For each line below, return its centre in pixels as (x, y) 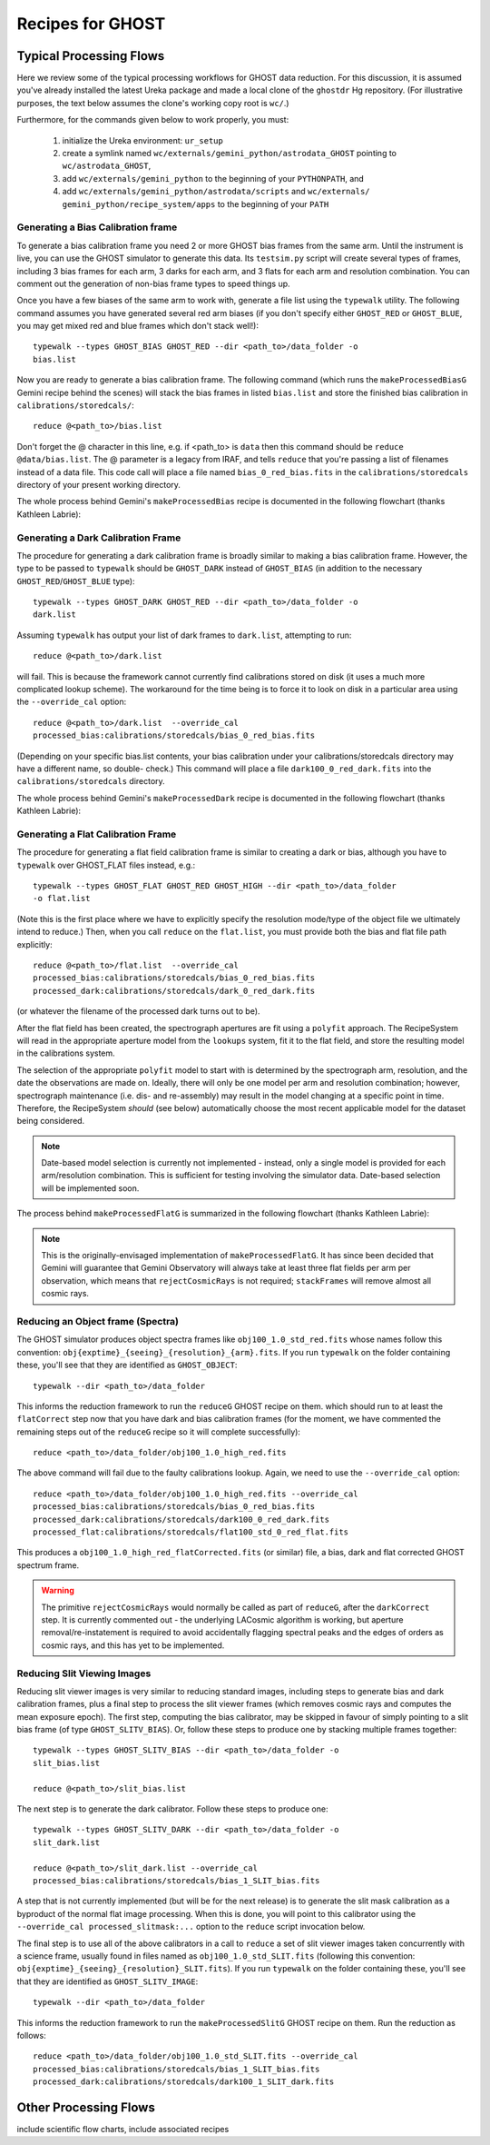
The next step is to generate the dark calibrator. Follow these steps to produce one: (172, 1809)
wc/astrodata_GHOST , (107, 166)
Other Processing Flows (86, 2107)
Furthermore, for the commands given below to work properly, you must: (153, 120)
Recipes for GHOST (91, 24)
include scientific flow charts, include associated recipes (123, 2129)
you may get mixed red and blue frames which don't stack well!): (137, 326)
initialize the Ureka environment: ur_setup (143, 140)
